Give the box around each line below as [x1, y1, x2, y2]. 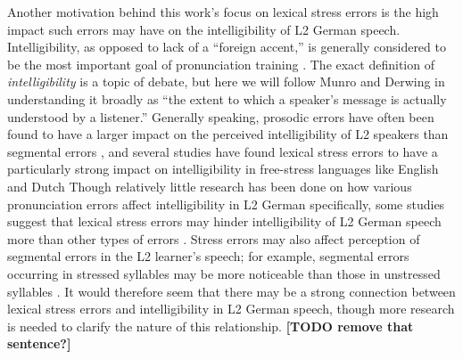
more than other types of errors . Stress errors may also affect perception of [7, 229, 420, 248]
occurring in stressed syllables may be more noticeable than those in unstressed [7, 264, 441, 282]
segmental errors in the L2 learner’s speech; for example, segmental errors [7, 247, 409, 265]
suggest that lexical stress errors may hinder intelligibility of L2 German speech [7, 212, 442, 231]
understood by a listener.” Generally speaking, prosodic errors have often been [7, 107, 434, 126]
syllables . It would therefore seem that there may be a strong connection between [7, 281, 456, 300]
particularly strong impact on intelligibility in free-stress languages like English [7, 159, 439, 178]
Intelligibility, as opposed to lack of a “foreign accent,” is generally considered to [7, 37, 446, 56]
